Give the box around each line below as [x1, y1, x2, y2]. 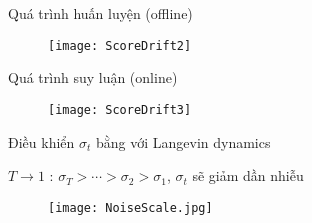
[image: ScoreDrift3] [48, 102, 192, 117]
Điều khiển [8, 131, 75, 152]
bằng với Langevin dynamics [95, 131, 271, 152]
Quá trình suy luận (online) [8, 67, 178, 88]
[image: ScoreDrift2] [48, 38, 192, 53]
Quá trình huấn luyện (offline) [8, 3, 193, 23]
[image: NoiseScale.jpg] [48, 200, 213, 215]
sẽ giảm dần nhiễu [192, 165, 304, 186]
